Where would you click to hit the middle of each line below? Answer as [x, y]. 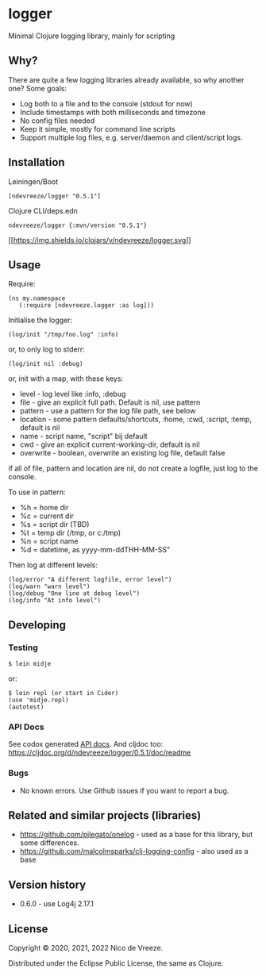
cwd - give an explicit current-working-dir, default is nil [110, 444]
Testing [23, 647]
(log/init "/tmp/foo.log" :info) [64, 335]
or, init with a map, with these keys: [66, 378]
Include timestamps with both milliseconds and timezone [113, 112]
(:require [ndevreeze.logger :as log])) [87, 305]
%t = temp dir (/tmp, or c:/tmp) [70, 533]
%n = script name [49, 541]
